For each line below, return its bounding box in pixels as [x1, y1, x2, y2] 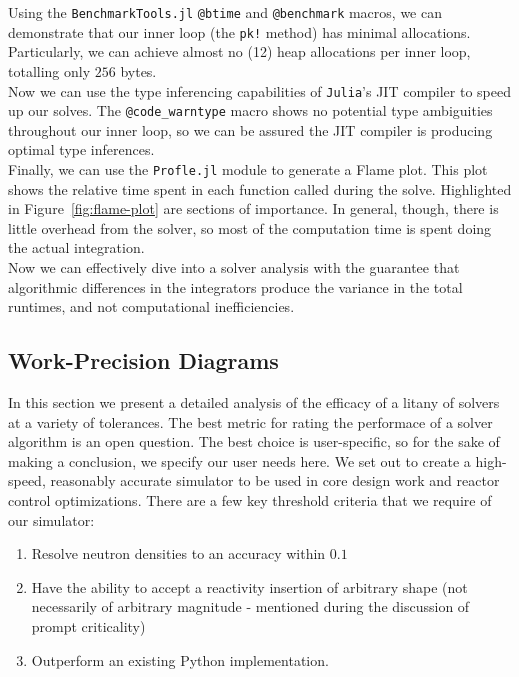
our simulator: [8, 509, 95, 530]
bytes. [120, 60, 157, 81]
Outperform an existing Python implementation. [31, 649, 329, 670]
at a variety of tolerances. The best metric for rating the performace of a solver [8, 411, 493, 432]
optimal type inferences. [8, 139, 155, 160]
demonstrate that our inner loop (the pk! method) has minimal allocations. [8, 21, 471, 42]
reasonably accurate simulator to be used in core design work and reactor [50, 470, 500, 491]
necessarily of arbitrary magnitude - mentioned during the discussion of [31, 596, 470, 617]
